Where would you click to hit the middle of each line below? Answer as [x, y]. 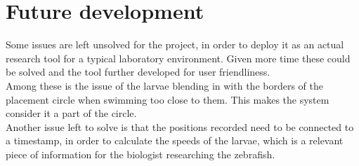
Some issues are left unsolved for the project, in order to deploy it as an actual [175, 44]
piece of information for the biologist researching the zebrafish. [141, 154]
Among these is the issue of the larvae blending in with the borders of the [164, 85]
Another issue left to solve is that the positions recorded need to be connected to [180, 126]
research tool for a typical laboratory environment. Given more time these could [178, 58]
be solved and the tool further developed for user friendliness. [138, 72]
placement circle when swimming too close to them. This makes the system [168, 99]
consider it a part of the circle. [71, 113]
